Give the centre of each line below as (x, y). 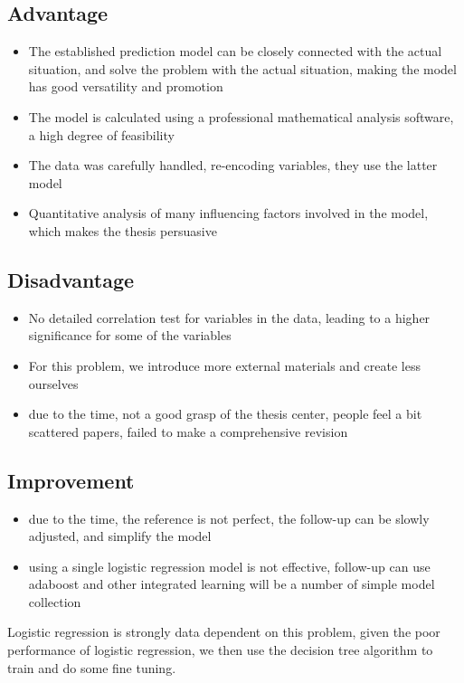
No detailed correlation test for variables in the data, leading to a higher (229, 317)
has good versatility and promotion (126, 86)
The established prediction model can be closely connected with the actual (235, 51)
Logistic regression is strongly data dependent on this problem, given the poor (224, 632)
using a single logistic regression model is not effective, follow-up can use (229, 566)
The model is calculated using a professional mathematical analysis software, (241, 116)
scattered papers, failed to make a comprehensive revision (188, 431)
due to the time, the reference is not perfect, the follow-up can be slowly (229, 518)
